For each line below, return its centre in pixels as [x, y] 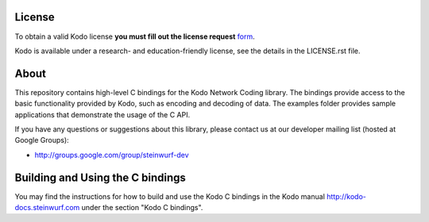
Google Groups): [42, 140]
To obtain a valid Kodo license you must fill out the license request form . [135, 36]
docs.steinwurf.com [47, 208]
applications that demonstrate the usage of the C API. [102, 114]
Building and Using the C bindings [100, 177]
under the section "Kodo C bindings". [142, 208]
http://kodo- [346, 196]
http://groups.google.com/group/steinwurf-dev [112, 155]
